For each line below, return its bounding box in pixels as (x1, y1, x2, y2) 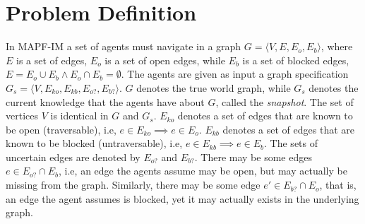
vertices (6, 108, 38, 123)
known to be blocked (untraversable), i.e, (6, 136, 183, 151)
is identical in (50, 108, 109, 123)
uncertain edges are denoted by (6, 149, 140, 164)
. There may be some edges (194, 149, 312, 164)
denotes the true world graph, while (136, 80, 291, 95)
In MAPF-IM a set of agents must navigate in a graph (6, 39, 241, 54)
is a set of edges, (16, 52, 88, 67)
